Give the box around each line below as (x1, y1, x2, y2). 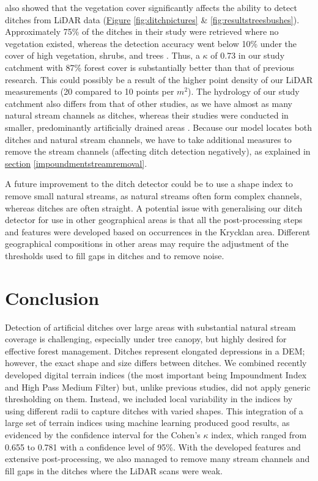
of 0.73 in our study (210, 49, 285, 62)
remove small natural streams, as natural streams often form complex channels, (5, 189, 302, 202)
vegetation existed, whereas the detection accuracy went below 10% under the (5, 37, 297, 50)
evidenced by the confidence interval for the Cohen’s (5, 428, 201, 441)
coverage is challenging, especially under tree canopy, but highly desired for (5, 332, 287, 345)
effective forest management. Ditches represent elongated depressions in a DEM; (5, 344, 305, 357)
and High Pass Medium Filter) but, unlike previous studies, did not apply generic (5, 380, 311, 393)
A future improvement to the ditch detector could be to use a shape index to (5, 177, 293, 190)
